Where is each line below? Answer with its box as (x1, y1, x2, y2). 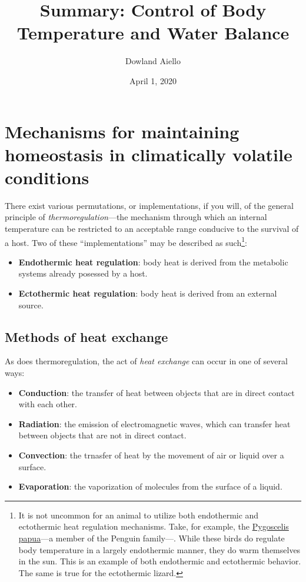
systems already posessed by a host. (18, 267, 148, 280)
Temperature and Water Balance (16, 21, 290, 45)
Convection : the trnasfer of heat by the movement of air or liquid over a (18, 448, 284, 461)
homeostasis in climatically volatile (5, 142, 292, 166)
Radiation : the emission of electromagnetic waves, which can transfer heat (18, 417, 291, 430)
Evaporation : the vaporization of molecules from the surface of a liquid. (18, 480, 282, 493)
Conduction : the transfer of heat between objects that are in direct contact (18, 386, 295, 398)
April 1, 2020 (129, 74, 177, 87)
